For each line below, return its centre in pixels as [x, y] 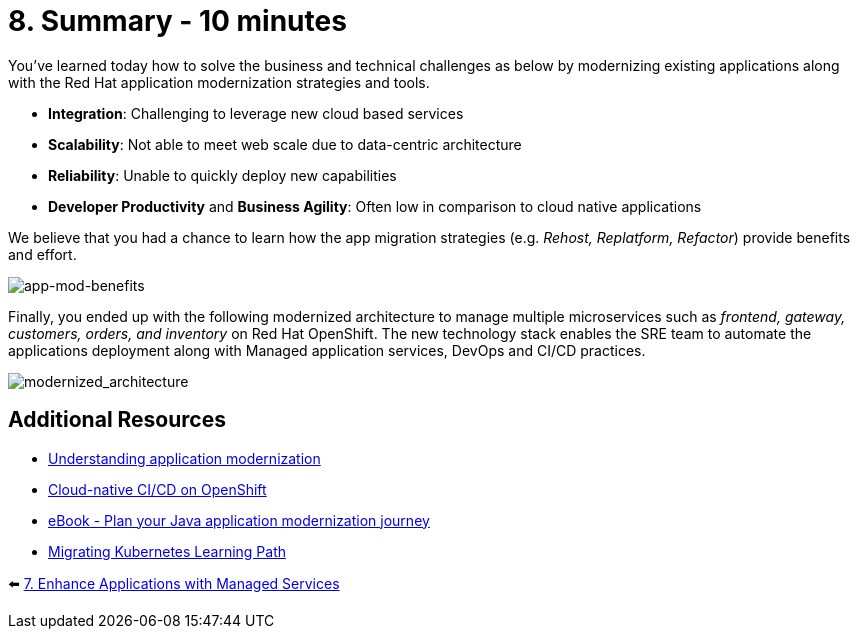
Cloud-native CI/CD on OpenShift [157, 489]
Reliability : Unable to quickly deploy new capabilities [222, 175]
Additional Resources [117, 420]
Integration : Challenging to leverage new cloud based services [256, 113]
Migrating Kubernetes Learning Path [167, 551]
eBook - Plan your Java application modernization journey [239, 520]
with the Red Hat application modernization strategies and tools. [219, 82]
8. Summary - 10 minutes [177, 21]
